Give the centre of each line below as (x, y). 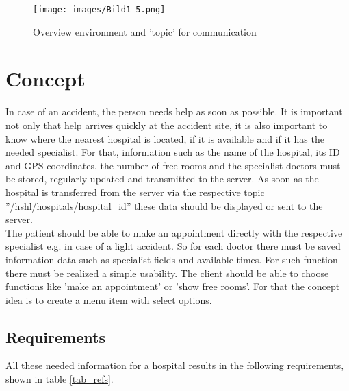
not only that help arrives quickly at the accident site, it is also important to (167, 125)
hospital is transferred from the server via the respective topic (135, 192)
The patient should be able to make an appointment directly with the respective (174, 232)
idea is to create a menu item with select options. (109, 299)
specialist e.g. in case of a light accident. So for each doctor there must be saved (173, 246)
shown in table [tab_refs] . (60, 379)
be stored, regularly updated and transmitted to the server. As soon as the (162, 179)
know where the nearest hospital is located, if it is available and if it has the (165, 138)
